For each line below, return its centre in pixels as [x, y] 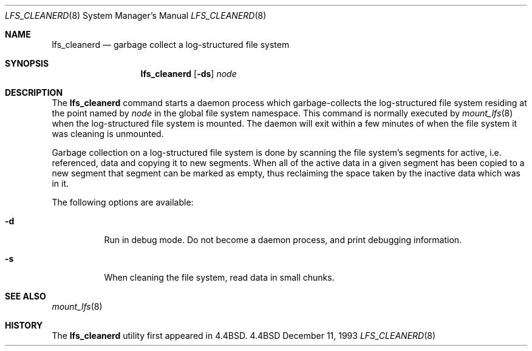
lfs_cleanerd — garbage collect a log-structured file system [171, 45]
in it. [60, 183]
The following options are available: [123, 202]
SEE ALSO [26, 296]
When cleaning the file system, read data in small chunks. [219, 277]
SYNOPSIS [27, 63]
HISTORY [24, 325]
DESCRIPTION [34, 92]
